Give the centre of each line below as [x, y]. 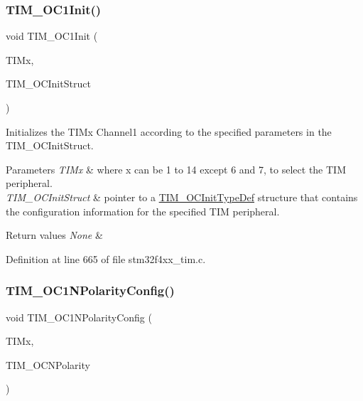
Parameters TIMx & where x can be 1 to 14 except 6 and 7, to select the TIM [176, 169]
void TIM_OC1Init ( [52, 36]
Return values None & [54, 235]
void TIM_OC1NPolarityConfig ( [79, 317]
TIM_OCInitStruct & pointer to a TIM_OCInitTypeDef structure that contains [182, 197]
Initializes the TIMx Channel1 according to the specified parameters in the [169, 131]
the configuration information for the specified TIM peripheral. [143, 211]
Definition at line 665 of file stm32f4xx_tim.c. [106, 258]
